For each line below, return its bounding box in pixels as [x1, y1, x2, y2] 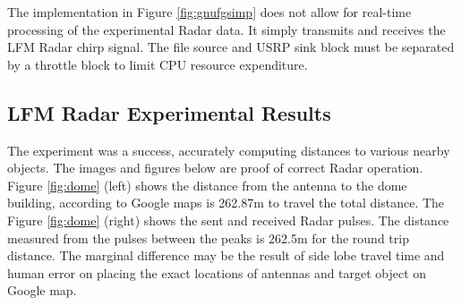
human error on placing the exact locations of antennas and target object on [7, 263, 427, 282]
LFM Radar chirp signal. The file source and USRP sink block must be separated [7, 38, 455, 56]
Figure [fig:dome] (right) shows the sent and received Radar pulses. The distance [7, 210, 449, 229]
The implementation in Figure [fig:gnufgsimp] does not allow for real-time [7, 3, 412, 21]
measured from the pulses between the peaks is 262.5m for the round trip [7, 228, 409, 247]
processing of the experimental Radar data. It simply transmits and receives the [7, 20, 446, 38]
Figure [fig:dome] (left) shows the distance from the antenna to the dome [7, 175, 407, 194]
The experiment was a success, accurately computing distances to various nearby [7, 140, 450, 159]
